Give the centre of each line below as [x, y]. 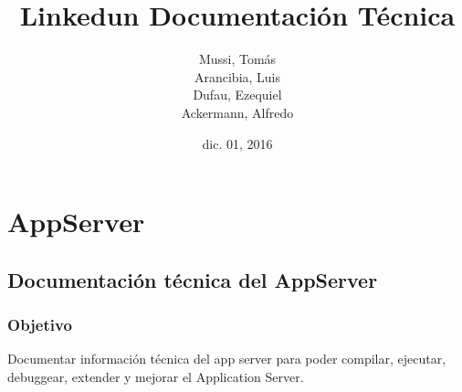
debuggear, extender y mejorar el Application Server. [156, 376]
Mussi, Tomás [237, 59]
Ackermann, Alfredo [237, 112]
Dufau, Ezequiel [237, 95]
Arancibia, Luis [237, 76]
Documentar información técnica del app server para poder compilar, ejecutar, [227, 359]
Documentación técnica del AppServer [193, 279]
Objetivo [40, 324]
